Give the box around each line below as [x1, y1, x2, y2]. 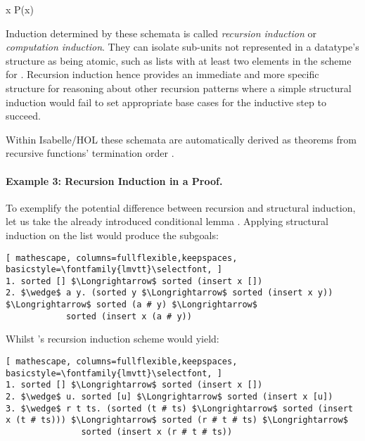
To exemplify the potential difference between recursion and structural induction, [6, 200, 356, 215]
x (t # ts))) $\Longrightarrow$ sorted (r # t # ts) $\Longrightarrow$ [6, 415, 348, 426]
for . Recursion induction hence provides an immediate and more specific [6, 67, 319, 82]
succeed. [6, 108, 41, 123]
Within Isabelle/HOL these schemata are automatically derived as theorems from [6, 132, 357, 146]
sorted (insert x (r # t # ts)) [81, 426, 233, 437]
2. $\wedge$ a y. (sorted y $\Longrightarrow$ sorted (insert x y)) [6, 288, 333, 298]
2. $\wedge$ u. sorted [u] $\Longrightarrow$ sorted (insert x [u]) [6, 392, 333, 402]
